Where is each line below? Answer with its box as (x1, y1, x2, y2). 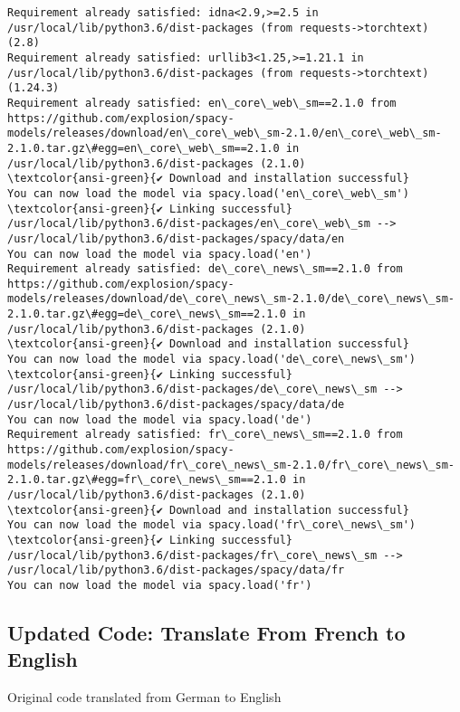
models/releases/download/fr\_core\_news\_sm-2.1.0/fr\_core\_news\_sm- (7, 458, 455, 471)
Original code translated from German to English (7, 688, 282, 707)
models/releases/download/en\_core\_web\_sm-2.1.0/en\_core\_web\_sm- (7, 127, 442, 140)
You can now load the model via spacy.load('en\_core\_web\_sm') (7, 186, 409, 200)
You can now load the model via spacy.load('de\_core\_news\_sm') (7, 353, 417, 366)
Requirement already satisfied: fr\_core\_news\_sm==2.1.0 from (7, 428, 403, 441)
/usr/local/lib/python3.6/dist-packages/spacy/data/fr (7, 564, 345, 577)
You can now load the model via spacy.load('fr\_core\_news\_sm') (7, 518, 417, 532)
